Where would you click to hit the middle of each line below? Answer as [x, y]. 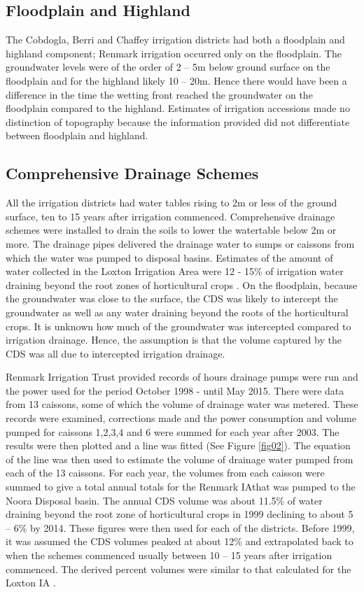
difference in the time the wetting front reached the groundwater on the [159, 94]
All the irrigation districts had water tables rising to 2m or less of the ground [171, 203]
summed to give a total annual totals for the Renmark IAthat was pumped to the [181, 487]
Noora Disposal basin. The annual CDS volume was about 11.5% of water [164, 500]
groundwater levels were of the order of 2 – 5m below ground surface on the [168, 67]
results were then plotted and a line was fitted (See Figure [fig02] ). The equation [178, 445]
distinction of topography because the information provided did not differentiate [178, 121]
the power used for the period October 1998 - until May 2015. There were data [175, 390]
